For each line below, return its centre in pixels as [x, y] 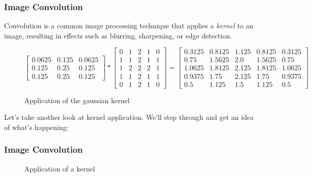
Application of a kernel [60, 168]
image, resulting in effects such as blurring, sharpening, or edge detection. [118, 35]
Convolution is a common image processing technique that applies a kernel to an [129, 26]
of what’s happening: [36, 127]
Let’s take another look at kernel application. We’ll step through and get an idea [129, 117]
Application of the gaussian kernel [77, 100]
